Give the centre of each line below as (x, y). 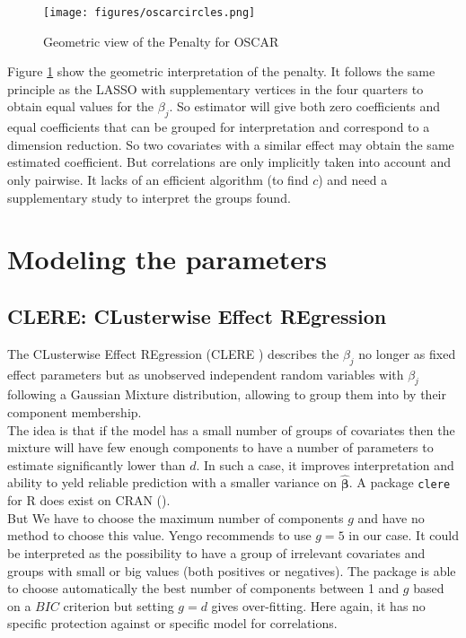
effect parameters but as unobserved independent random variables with (206, 374)
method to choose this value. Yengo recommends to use (159, 535)
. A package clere (400, 482)
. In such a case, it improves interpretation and (325, 464)
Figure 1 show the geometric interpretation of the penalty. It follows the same (221, 71)
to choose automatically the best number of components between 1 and (203, 588)
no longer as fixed (407, 353)
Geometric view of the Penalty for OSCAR (161, 41)
